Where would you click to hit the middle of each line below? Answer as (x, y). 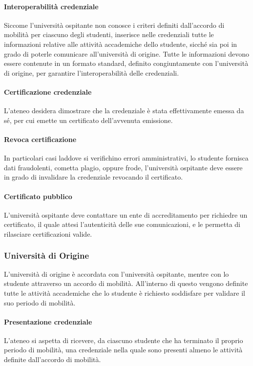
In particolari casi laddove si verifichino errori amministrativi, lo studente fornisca (126, 158)
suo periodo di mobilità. (40, 302)
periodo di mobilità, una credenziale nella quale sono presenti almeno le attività (123, 350)
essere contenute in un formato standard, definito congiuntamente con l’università (126, 63)
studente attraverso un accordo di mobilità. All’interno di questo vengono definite (126, 283)
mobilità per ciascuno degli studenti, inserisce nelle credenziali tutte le (109, 34)
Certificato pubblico (38, 196)
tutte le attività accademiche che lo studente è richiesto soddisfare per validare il (125, 293)
